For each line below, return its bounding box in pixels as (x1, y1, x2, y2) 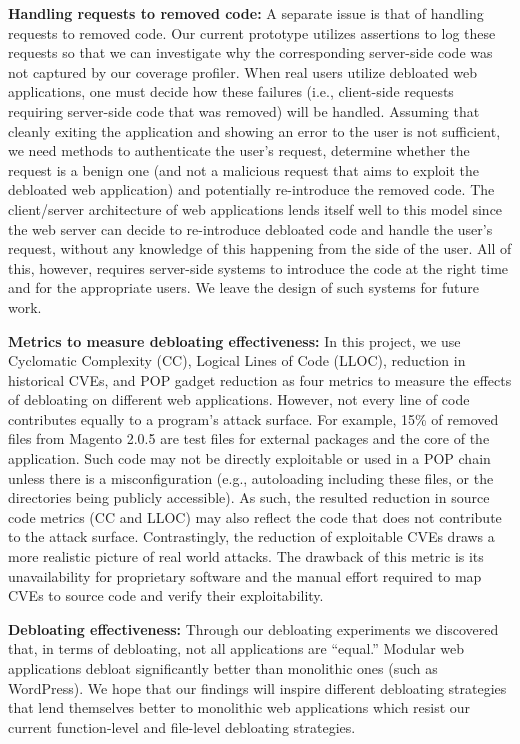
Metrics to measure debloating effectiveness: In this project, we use (8, 330, 461, 351)
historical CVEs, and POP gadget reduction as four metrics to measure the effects (8, 369, 512, 390)
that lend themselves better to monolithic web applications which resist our (8, 697, 471, 718)
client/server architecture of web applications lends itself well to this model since (8, 198, 503, 219)
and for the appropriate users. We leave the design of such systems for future (8, 277, 479, 298)
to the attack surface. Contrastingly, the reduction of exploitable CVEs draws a (8, 526, 495, 547)
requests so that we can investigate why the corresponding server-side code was (8, 42, 493, 63)
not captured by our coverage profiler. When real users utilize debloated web (8, 61, 478, 82)
